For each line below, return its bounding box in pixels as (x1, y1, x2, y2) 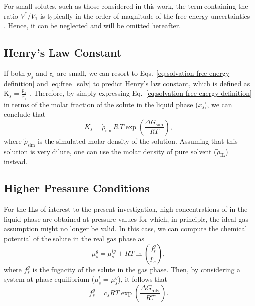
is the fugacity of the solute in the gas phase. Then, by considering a (32, 264, 241, 274)
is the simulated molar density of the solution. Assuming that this (37, 135, 238, 146)
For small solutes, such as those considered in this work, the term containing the (4, 1, 248, 11)
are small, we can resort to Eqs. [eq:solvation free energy (57, 67, 230, 78)
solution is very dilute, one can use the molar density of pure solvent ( (4, 146, 217, 156)
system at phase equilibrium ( (4, 274, 95, 284)
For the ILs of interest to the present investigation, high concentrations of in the (4, 204, 248, 214)
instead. (4, 156, 28, 167)
